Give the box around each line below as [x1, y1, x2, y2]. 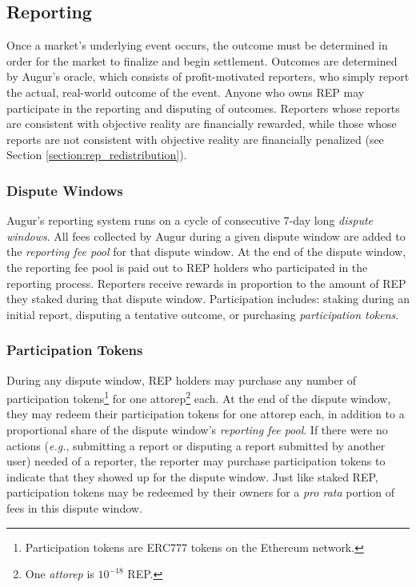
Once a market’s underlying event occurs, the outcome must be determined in [6, 37, 388, 54]
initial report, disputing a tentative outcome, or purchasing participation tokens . [6, 305, 399, 322]
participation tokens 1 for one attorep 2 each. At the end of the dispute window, [6, 388, 391, 406]
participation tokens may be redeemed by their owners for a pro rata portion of [6, 484, 395, 501]
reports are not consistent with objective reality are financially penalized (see [6, 130, 384, 147]
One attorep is [25, 565, 94, 582]
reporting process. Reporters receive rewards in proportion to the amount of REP [6, 274, 406, 291]
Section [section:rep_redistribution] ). [6, 146, 187, 163]
